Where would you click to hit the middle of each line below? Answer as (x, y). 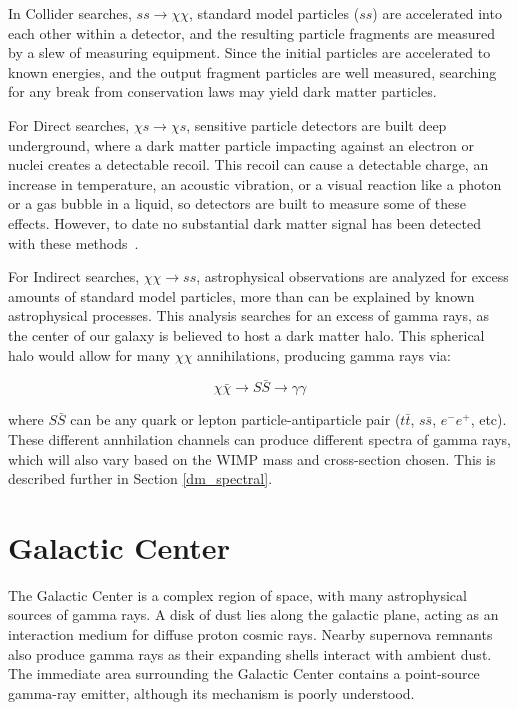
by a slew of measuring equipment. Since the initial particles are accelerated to (249, 52)
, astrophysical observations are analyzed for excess (352, 276)
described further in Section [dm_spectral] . (140, 478)
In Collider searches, (70, 13)
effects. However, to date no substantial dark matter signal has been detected (244, 222)
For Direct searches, (69, 124)
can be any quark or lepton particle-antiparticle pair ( (235, 419)
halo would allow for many (89, 354)
